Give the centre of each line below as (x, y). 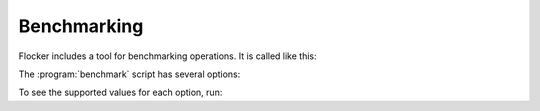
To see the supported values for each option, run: (120, 92)
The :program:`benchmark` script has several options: (129, 74)
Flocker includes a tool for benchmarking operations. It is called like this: (167, 56)
